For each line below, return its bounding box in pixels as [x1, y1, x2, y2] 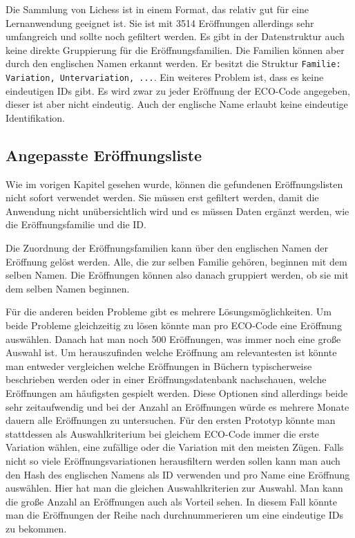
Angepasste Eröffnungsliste [6, 144, 202, 165]
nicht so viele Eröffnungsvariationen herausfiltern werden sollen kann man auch [6, 453, 340, 467]
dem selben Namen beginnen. [6, 281, 130, 295]
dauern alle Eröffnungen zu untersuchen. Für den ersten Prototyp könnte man [6, 413, 336, 427]
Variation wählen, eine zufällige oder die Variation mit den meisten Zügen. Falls [6, 440, 344, 454]
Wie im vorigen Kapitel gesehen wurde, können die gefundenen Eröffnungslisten [6, 176, 343, 191]
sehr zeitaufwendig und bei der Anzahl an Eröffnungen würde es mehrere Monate [6, 399, 349, 414]
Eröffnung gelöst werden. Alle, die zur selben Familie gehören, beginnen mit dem [6, 254, 347, 268]
